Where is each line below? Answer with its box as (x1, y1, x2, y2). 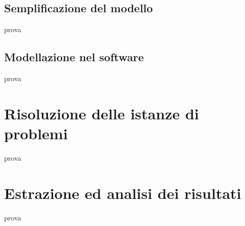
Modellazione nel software (4, 49, 144, 65)
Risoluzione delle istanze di (4, 103, 199, 123)
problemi (4, 122, 68, 143)
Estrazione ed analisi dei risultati (4, 182, 241, 203)
